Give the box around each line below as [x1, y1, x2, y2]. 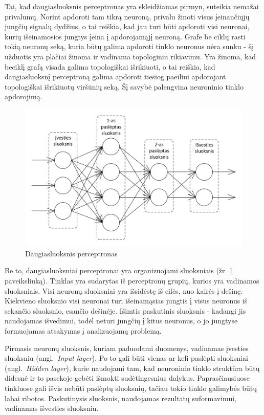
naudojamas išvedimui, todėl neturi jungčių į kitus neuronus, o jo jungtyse [5, 315, 238, 326]
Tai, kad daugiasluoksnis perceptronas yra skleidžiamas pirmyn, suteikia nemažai [5, 1, 259, 11]
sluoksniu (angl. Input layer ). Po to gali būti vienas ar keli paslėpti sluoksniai [5, 353, 248, 363]
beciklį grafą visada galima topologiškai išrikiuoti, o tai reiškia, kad [5, 61, 215, 72]
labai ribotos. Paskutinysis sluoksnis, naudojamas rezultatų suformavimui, [5, 392, 236, 403]
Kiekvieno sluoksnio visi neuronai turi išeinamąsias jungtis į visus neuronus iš [5, 295, 248, 306]
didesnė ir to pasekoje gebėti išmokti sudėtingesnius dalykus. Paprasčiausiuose [5, 373, 250, 383]
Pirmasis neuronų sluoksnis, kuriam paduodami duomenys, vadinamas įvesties [5, 342, 249, 353]
